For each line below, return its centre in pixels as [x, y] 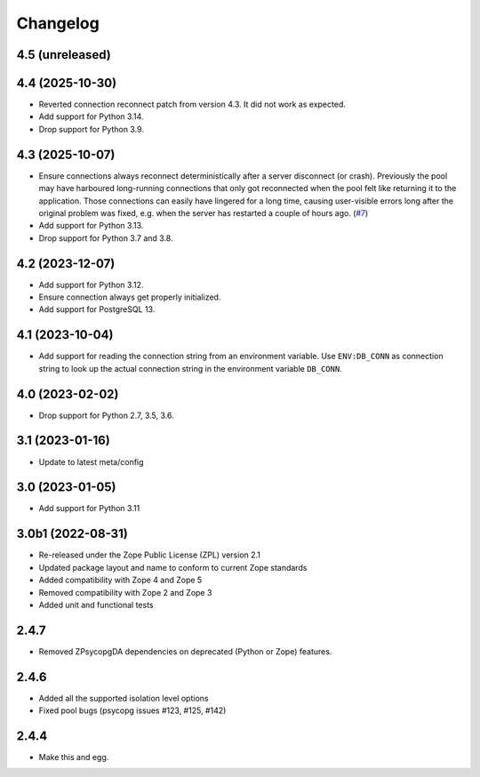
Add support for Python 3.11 [89, 509]
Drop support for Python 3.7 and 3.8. [106, 238]
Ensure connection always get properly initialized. [130, 297]
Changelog [58, 23]
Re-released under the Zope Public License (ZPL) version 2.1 [150, 555]
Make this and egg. [74, 757]
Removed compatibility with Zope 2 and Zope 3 [125, 592]
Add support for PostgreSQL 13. [97, 309]
